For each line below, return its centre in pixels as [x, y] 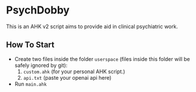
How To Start [30, 45]
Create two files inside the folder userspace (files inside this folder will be [102, 59]
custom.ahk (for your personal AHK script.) [74, 71]
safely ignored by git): [41, 65]
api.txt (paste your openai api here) [67, 77]
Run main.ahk [30, 84]
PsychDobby [38, 10]
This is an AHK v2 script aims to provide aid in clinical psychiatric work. [92, 26]
